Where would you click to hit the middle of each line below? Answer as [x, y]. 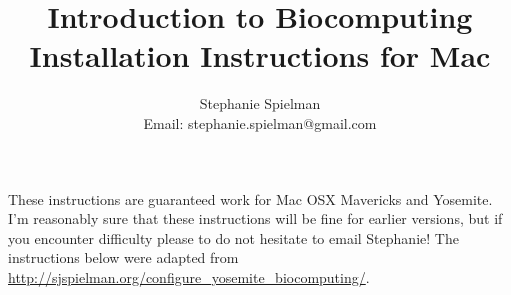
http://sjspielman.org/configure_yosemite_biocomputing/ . [189, 276]
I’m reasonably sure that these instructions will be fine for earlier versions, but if [255, 218]
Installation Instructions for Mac [260, 55]
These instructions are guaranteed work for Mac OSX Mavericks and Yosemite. [250, 198]
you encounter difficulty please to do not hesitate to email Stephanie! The [233, 237]
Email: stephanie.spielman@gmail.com [260, 122]
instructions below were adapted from [123, 257]
